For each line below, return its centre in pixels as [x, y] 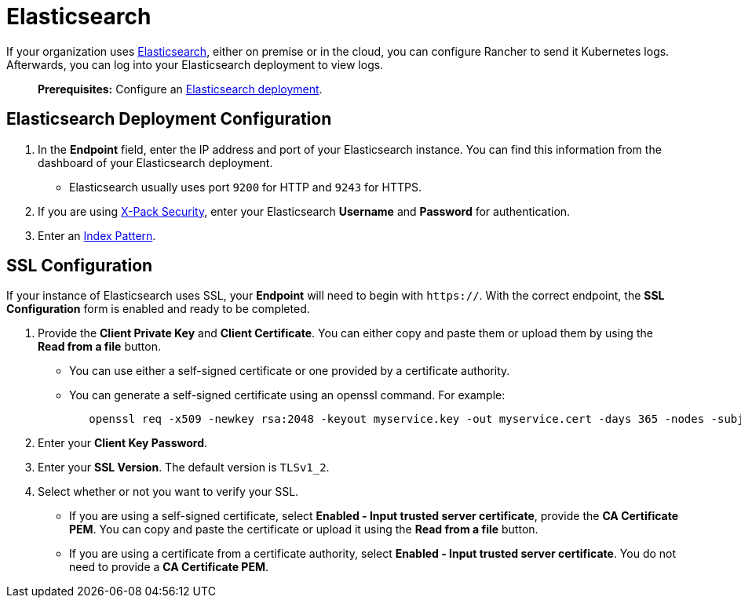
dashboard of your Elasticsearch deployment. [155, 162]
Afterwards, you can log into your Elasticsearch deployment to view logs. [195, 64]
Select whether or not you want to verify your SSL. [168, 492]
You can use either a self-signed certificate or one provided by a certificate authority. [290, 371]
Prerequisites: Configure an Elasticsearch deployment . [180, 89]
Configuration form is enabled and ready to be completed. [158, 309]
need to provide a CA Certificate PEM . [169, 567]
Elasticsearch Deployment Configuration [169, 119]
